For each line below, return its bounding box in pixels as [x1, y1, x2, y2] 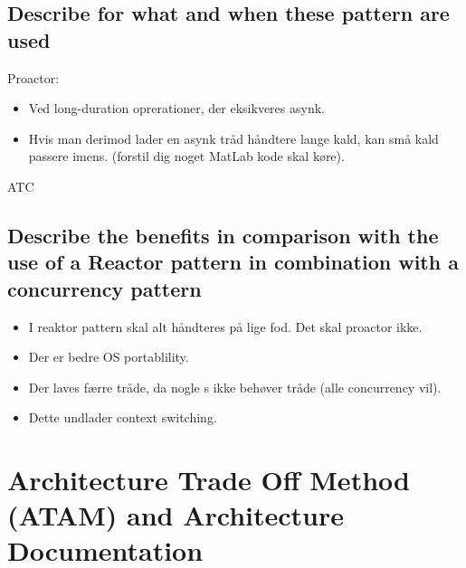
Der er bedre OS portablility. [28, 347, 189, 366]
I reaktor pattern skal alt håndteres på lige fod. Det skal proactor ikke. [28, 317, 423, 336]
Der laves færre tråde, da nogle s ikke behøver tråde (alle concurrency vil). [28, 377, 442, 396]
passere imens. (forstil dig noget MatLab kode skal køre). [28, 147, 345, 166]
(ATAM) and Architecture [7, 497, 345, 534]
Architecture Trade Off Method [7, 461, 410, 498]
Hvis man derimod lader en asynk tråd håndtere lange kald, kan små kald [28, 128, 439, 147]
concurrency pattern [7, 274, 202, 302]
